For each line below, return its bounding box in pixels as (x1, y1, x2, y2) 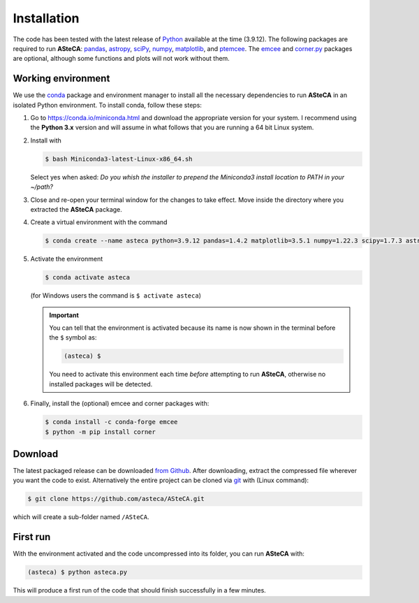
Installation (13, 10, 80, 26)
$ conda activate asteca (45, 273, 131, 282)
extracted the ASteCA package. (30, 205, 122, 213)
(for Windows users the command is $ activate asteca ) (30, 291, 202, 300)
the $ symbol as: (49, 333, 97, 342)
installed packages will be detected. (49, 379, 153, 388)
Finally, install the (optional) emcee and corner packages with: (30, 399, 209, 408)
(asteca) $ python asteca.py (27, 568, 128, 576)
